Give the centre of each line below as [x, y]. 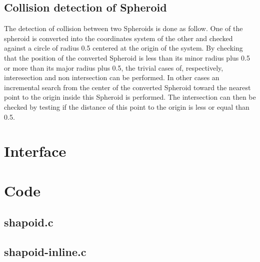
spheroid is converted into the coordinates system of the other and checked [118, 38]
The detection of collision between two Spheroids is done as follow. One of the [123, 28]
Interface [35, 151]
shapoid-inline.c [45, 252]
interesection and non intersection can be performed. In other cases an [112, 77]
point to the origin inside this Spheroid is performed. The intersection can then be [130, 97]
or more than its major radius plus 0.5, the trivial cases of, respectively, [114, 67]
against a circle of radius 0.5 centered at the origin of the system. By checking [123, 48]
